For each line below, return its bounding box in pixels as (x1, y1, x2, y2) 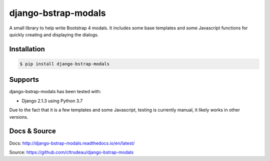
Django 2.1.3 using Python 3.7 (21, 98, 83, 104)
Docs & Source (9, 127, 56, 136)
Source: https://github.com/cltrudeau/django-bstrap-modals (9, 149, 134, 155)
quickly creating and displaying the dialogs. (9, 31, 99, 37)
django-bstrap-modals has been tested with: (9, 89, 101, 95)
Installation (9, 45, 45, 53)
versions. (9, 114, 28, 120)
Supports (9, 75, 39, 84)
